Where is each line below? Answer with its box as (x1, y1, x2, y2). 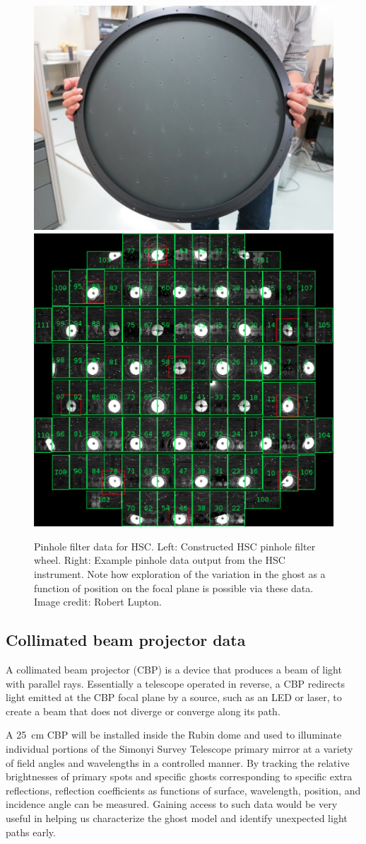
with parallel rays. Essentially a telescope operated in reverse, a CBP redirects (6, 676, 346, 690)
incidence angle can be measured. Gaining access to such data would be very (6, 797, 338, 811)
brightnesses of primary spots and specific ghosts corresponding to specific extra (6, 769, 353, 784)
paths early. (6, 824, 56, 839)
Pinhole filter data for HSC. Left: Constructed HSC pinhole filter (34, 538, 316, 553)
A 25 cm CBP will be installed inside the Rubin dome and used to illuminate (6, 727, 342, 742)
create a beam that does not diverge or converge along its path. (6, 703, 281, 718)
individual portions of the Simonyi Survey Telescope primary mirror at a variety (6, 741, 353, 756)
